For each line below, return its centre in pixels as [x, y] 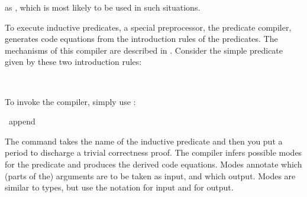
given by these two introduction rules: [73, 62]
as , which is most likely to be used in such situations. [103, 7]
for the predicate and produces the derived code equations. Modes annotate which [153, 164]
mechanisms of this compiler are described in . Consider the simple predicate [144, 50]
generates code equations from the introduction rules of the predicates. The [141, 39]
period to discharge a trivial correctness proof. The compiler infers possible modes [153, 152]
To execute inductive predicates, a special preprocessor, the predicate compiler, [148, 27]
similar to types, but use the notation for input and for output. [119, 187]
